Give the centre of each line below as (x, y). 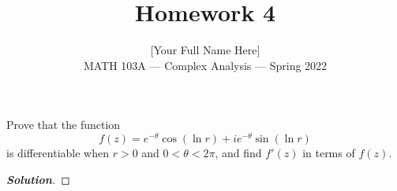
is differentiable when (58, 152)
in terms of (329, 152)
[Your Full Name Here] (205, 50)
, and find (238, 152)
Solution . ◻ (38, 179)
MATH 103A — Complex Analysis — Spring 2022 (205, 65)
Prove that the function (64, 125)
